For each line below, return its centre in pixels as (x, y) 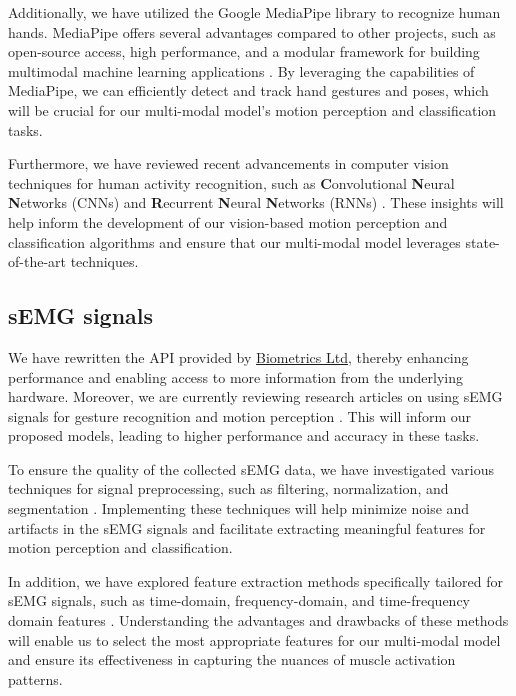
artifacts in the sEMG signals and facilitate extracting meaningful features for (247, 527)
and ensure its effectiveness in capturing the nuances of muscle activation (232, 659)
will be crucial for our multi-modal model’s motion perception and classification (252, 109)
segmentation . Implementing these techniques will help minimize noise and (239, 508)
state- (482, 241)
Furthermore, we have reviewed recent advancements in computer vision (228, 163)
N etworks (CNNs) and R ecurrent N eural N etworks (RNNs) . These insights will (256, 202)
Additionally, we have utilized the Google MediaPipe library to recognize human (254, 12)
